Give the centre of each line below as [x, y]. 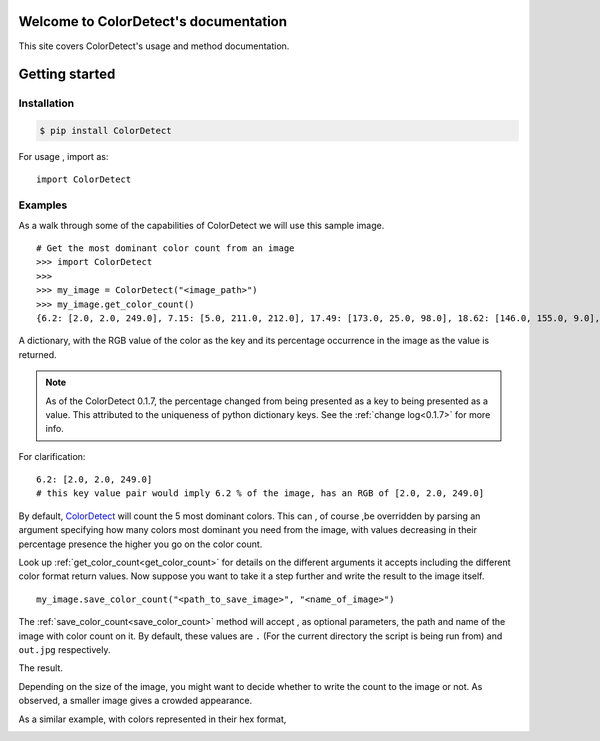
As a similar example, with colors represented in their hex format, [152, 719]
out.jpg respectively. [64, 649]
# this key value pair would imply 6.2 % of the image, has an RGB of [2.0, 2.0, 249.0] [260, 493]
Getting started [67, 74]
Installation [46, 103]
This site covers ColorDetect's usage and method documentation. [154, 46]
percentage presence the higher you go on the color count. [140, 544]
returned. [37, 354]
